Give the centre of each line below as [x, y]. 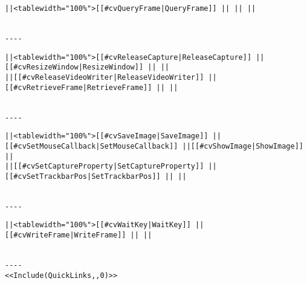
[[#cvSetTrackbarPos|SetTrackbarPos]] [83, 176]
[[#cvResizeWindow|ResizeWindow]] [74, 67]
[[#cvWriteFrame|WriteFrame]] [66, 235]
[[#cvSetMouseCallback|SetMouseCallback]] [92, 146]
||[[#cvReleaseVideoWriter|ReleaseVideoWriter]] [105, 77]
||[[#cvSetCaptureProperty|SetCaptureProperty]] [105, 166]
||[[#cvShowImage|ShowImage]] [243, 146]
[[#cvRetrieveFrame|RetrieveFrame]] [79, 87]
